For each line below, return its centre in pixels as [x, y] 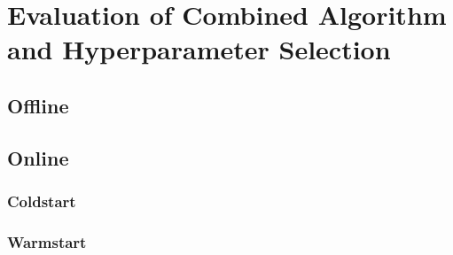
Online [38, 157]
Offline [38, 105]
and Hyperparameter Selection [199, 49]
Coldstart [42, 201]
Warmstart [47, 241]
